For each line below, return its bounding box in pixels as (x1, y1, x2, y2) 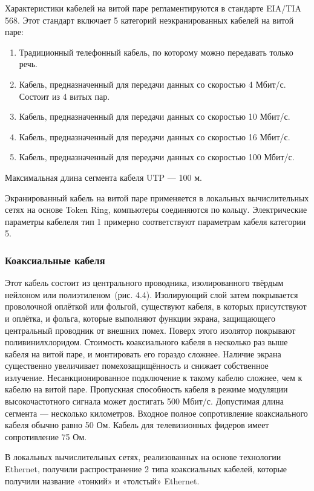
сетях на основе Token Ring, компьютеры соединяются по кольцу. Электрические (5, 203, 307, 216)
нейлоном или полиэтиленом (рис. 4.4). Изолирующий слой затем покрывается (5, 288, 298, 301)
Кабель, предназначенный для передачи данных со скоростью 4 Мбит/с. (19, 77, 286, 90)
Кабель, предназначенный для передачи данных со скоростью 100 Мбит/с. (19, 151, 295, 163)
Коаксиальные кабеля (5, 252, 105, 267)
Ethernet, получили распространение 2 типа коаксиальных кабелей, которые (5, 463, 287, 475)
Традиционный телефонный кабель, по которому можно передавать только (19, 45, 293, 58)
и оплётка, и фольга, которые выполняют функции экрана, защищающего (5, 311, 275, 324)
